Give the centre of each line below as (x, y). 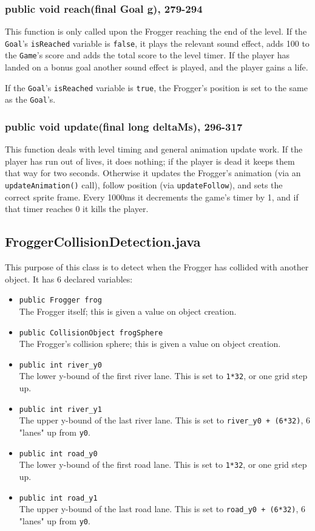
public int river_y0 (60, 365)
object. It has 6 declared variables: (69, 279)
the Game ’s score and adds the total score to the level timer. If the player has (147, 55)
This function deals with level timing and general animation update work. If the (154, 149)
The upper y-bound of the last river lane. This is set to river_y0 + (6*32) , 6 (164, 420)
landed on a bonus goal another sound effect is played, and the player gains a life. (157, 67)
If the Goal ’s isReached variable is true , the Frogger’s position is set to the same (156, 87)
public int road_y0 (58, 454)
